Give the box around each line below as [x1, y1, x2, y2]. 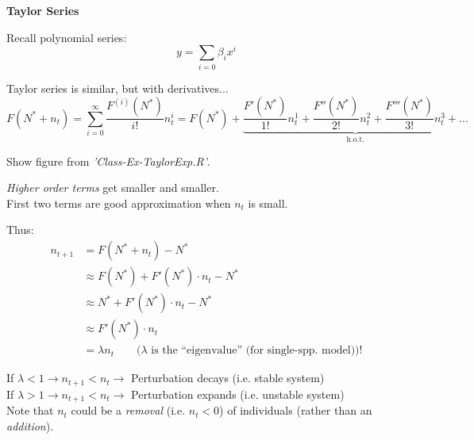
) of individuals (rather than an [219, 402, 372, 419]
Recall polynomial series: [6, 29, 127, 45]
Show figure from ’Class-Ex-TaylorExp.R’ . [6, 152, 210, 169]
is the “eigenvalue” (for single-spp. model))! [151, 345, 363, 357]
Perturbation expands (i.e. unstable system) [131, 385, 345, 402]
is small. [248, 194, 288, 211]
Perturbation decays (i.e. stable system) [131, 369, 325, 386]
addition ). [6, 417, 54, 434]
